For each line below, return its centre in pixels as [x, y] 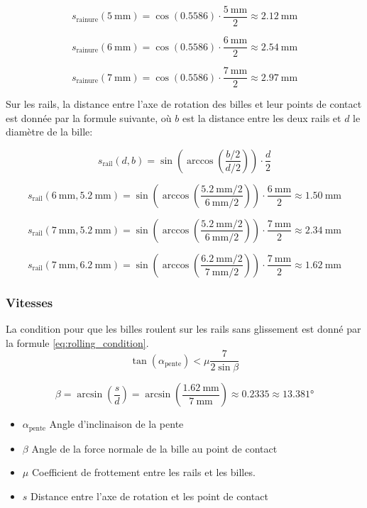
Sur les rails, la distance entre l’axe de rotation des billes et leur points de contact [184, 104]
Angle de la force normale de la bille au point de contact [154, 448]
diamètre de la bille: [49, 132]
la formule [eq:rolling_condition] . [77, 342]
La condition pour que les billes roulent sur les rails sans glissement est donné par [183, 329]
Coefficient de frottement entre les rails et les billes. [143, 472]
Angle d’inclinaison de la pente [116, 424]
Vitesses [29, 302]
